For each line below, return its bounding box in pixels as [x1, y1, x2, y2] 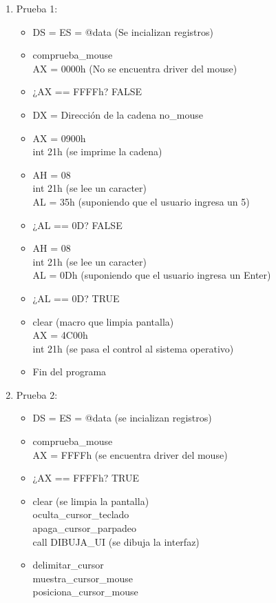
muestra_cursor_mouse [32, 571, 133, 585]
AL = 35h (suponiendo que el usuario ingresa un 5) [32, 194, 250, 208]
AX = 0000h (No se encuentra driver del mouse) [32, 61, 237, 75]
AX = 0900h [32, 130, 86, 145]
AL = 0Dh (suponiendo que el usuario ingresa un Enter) [32, 268, 271, 282]
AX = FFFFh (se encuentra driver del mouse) [32, 447, 228, 462]
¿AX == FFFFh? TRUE [32, 471, 139, 485]
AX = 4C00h [32, 328, 88, 342]
